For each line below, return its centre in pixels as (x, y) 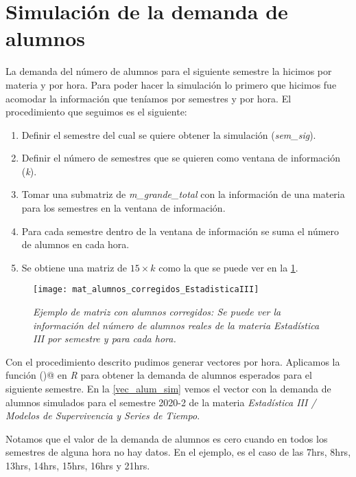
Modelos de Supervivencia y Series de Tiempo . (103, 415)
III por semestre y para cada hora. (105, 339)
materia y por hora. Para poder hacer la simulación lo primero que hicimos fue (171, 84)
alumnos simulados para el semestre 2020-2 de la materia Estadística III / (161, 402)
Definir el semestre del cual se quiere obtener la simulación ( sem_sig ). (169, 134)
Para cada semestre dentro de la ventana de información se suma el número (180, 231)
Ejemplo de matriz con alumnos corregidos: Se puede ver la (157, 312)
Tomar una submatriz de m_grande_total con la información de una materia (183, 194)
